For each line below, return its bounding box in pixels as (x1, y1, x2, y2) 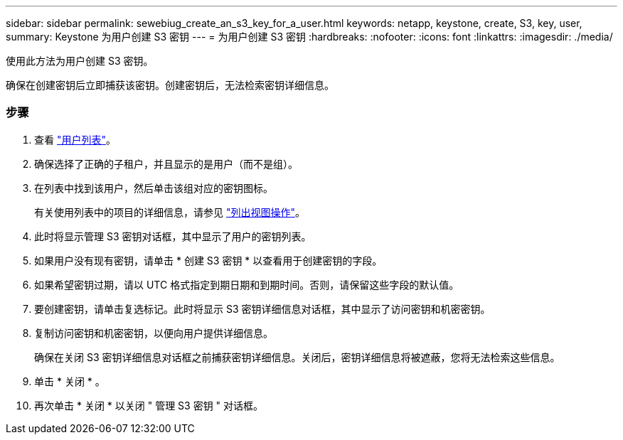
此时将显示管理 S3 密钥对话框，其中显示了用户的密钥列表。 (34, 230, 311, 242)
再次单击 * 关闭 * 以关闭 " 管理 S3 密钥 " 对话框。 (34, 399, 264, 412)
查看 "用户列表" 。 (34, 133, 116, 146)
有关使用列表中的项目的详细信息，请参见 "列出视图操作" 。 (34, 205, 305, 218)
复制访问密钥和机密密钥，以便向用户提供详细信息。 (34, 326, 273, 339)
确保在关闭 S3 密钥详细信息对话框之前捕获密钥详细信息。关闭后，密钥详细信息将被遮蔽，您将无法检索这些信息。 (34, 350, 560, 363)
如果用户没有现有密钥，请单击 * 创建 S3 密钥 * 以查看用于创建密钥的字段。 (34, 254, 383, 267)
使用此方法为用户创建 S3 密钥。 (6, 55, 154, 67)
